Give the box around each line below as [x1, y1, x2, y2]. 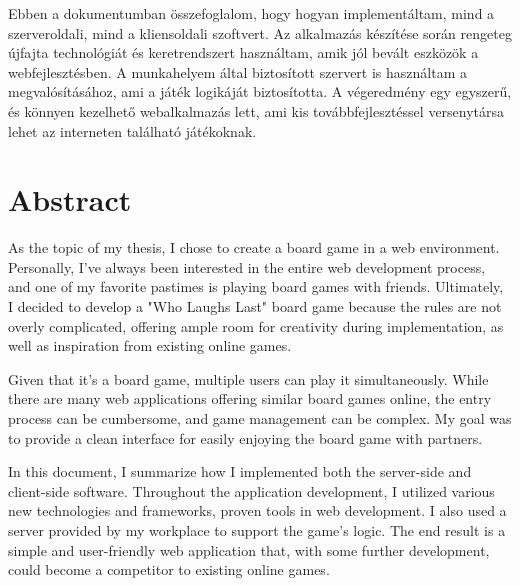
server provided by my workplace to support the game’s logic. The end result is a [8, 520, 506, 540]
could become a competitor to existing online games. [8, 559, 330, 580]
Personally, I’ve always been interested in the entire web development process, [8, 256, 486, 277]
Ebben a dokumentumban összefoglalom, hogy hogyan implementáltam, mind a [8, 3, 495, 23]
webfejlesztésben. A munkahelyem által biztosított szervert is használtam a [8, 61, 467, 82]
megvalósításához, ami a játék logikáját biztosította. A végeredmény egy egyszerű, [8, 81, 512, 102]
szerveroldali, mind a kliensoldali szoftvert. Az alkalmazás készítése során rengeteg [8, 22, 512, 43]
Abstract [8, 179, 132, 220]
